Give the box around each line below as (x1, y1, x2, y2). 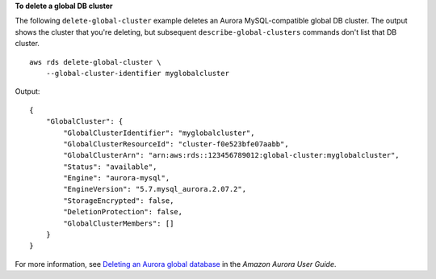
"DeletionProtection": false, (63, 207, 183, 217)
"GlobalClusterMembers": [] (63, 218, 174, 228)
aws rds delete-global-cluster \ (29, 57, 161, 66)
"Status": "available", (63, 162, 157, 171)
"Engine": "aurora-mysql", (63, 174, 170, 183)
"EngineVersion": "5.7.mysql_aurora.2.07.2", (63, 184, 246, 194)
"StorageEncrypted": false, (63, 196, 174, 205)
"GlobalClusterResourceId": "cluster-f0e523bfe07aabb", (63, 139, 290, 149)
